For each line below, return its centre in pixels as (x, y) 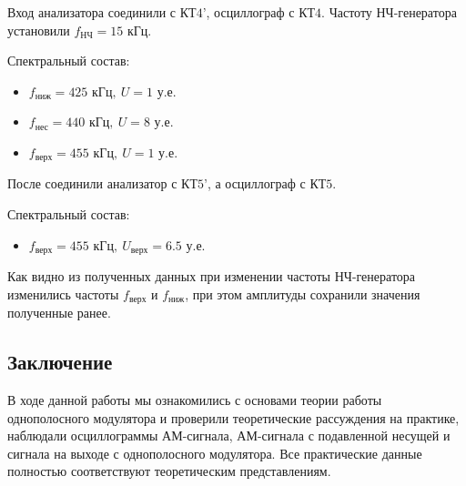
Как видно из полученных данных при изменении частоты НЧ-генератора (212, 276)
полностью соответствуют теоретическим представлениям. (169, 471)
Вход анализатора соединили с (92, 12)
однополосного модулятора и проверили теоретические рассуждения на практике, (233, 417)
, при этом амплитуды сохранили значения (303, 294)
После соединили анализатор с (92, 183)
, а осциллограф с (256, 183)
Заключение (60, 362)
